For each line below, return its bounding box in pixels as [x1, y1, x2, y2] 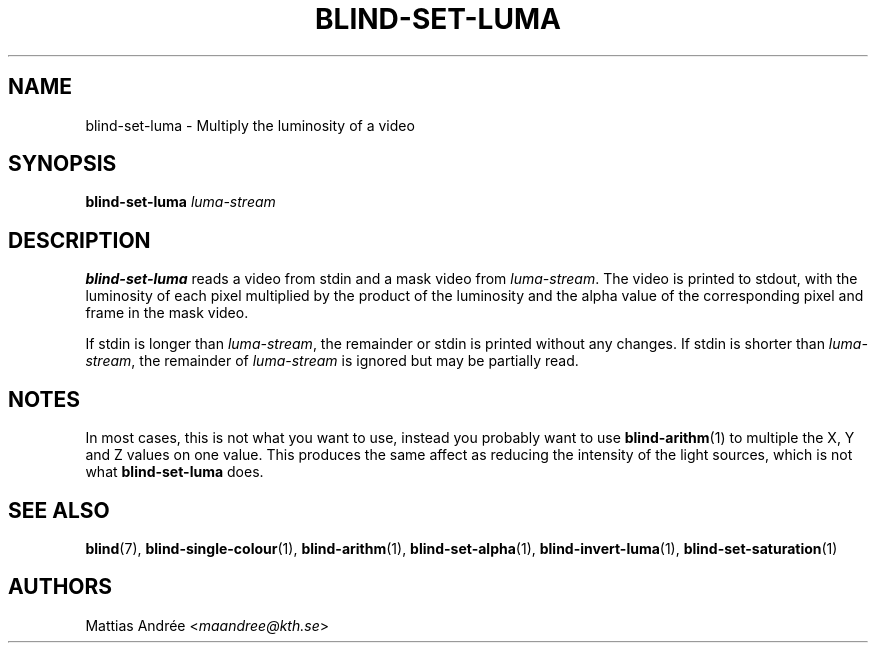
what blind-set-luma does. [85, 463, 264, 481]
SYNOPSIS [8, 151, 117, 177]
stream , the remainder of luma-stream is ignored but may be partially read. [85, 352, 579, 370]
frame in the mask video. [85, 304, 249, 322]
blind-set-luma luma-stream [85, 193, 276, 211]
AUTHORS [8, 574, 113, 600]
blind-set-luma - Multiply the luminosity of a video [85, 116, 415, 134]
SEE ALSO [8, 497, 110, 523]
